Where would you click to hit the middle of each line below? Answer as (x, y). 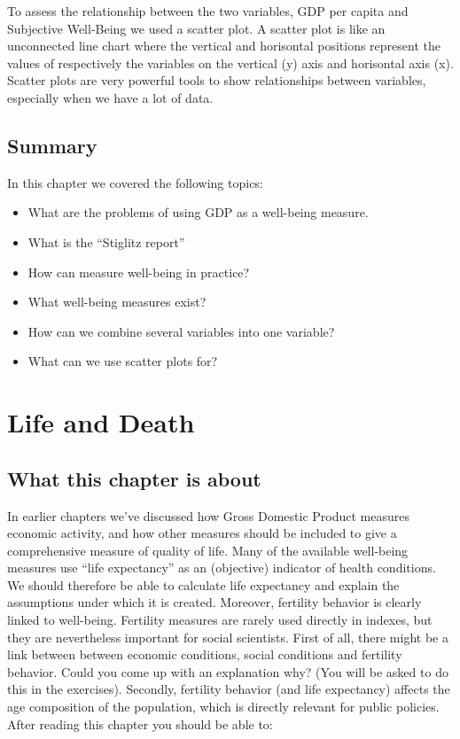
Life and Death (101, 422)
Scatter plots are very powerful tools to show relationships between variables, (217, 80)
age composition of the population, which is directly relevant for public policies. (223, 707)
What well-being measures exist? (117, 302)
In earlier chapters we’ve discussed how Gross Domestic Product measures (209, 515)
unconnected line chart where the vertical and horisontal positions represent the (224, 46)
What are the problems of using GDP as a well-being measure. (198, 212)
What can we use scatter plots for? (123, 361)
